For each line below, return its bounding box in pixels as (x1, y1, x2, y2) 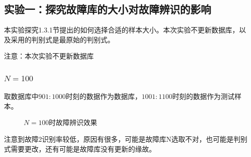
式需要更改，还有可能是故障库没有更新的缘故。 (4, 143, 156, 154)
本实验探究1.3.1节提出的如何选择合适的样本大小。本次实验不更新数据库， (4, 25, 239, 35)
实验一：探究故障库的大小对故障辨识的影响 (4, 1, 211, 17)
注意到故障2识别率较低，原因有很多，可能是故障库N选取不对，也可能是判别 (4, 133, 248, 144)
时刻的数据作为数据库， (66, 91, 142, 101)
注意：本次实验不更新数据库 (4, 51, 94, 61)
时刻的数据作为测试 (172, 91, 235, 101)
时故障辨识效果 (48, 117, 97, 127)
